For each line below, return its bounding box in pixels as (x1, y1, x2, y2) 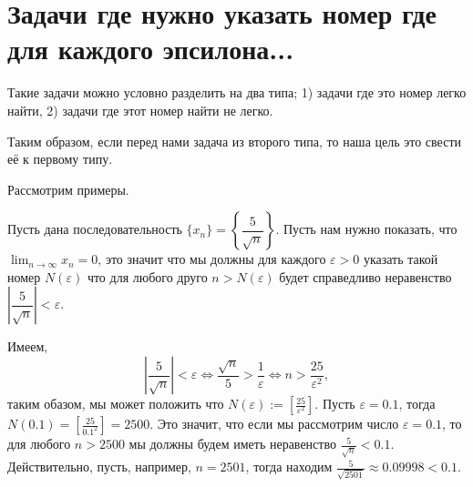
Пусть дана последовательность (7, 219, 182, 238)
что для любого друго (87, 267, 208, 286)
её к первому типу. (7, 149, 113, 168)
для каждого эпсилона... (7, 30, 294, 67)
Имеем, (7, 337, 48, 356)
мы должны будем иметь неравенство (129, 434, 336, 453)
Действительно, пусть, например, (7, 457, 191, 476)
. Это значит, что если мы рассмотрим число (149, 414, 399, 433)
